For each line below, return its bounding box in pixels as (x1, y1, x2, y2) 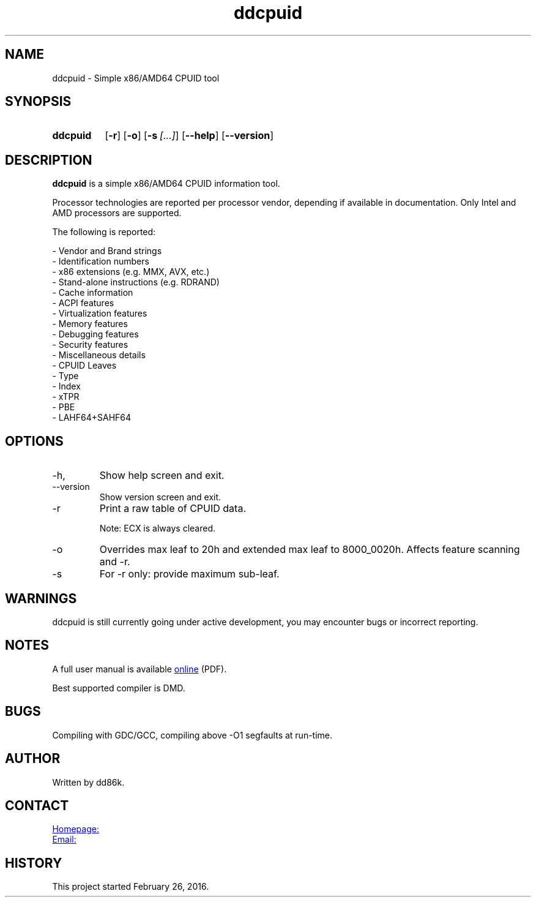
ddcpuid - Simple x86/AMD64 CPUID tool (52, 72, 220, 83)
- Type (52, 370, 79, 381)
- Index (52, 381, 81, 392)
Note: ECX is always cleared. (99, 523, 216, 534)
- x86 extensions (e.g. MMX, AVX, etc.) (52, 266, 210, 277)
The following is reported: (52, 227, 156, 238)
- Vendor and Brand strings (52, 246, 162, 257)
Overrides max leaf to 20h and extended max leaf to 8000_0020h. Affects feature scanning (99, 543, 520, 556)
